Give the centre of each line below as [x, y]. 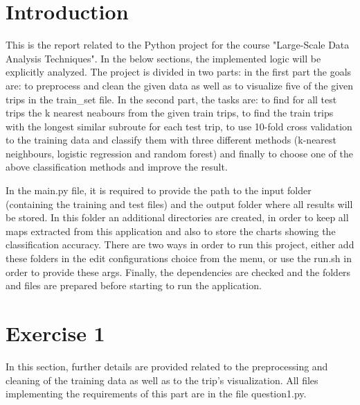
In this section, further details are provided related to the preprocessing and [167, 366]
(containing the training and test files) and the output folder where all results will [179, 204]
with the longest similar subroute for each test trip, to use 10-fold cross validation [179, 126]
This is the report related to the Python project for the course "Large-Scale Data [178, 45]
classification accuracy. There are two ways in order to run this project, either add [180, 244]
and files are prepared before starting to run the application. [134, 285]
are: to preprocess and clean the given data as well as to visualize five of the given [180, 85]
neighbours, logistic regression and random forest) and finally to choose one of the [179, 153]
